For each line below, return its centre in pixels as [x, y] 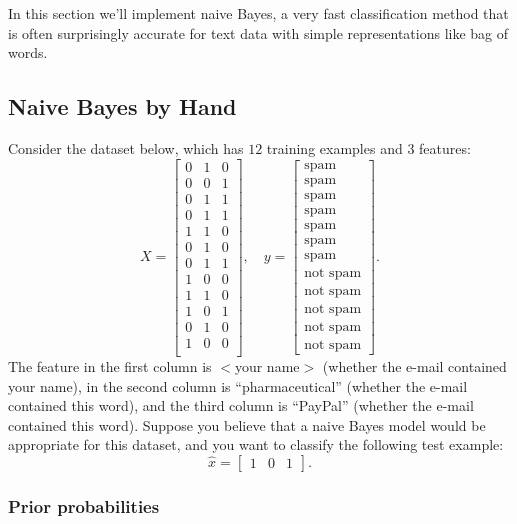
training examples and [334, 147]
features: [445, 147]
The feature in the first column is [110, 365]
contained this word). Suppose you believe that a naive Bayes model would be [247, 424]
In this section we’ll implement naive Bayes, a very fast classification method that [258, 13]
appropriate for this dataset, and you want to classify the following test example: [256, 444]
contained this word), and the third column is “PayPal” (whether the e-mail [241, 405]
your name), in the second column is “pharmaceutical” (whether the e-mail [238, 385]
